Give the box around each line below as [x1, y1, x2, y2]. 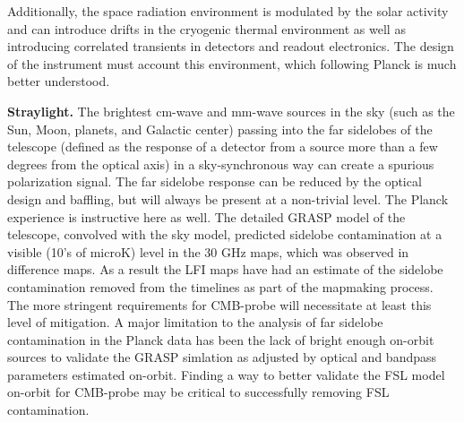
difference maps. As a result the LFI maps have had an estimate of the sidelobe [7, 260, 443, 279]
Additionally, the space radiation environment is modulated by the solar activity [7, 2, 449, 20]
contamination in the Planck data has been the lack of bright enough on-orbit [7, 330, 434, 349]
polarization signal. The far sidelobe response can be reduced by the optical [7, 172, 422, 191]
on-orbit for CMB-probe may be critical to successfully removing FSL [7, 383, 390, 401]
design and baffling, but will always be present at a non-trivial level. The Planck [7, 189, 449, 208]
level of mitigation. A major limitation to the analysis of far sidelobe [7, 313, 383, 332]
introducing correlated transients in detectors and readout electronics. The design [7, 37, 454, 56]
